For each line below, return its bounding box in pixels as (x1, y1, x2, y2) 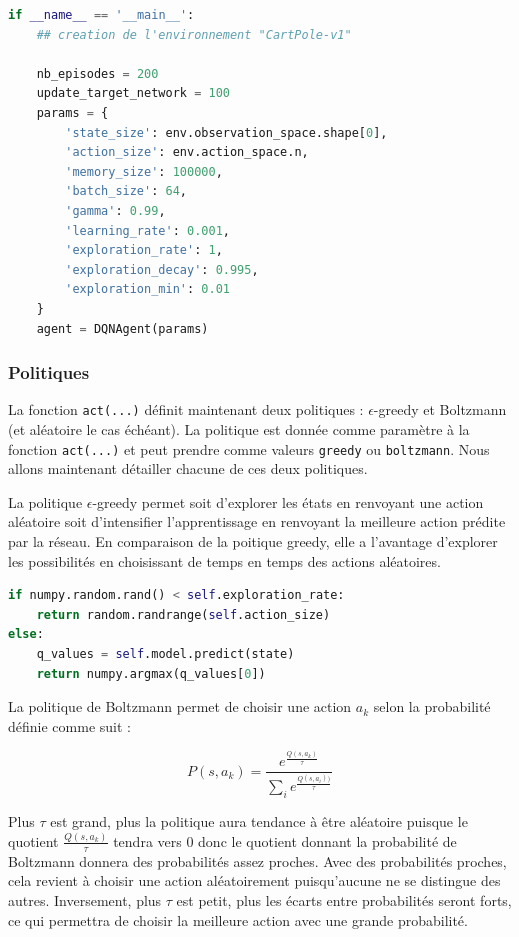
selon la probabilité (373, 696, 491, 717)
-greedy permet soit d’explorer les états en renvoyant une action (92, 491, 484, 512)
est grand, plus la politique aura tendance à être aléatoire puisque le (50, 811, 468, 832)
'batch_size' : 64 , (65, 184, 188, 199)
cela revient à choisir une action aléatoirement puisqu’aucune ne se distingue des (8, 870, 501, 891)
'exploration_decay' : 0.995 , (65, 262, 259, 277)
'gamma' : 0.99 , (65, 203, 166, 218)
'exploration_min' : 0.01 (65, 282, 230, 297)
